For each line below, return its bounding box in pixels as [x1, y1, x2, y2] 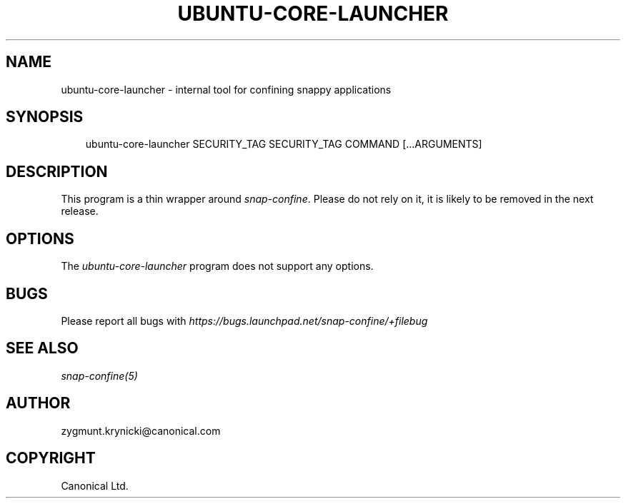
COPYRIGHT [6, 449, 96, 468]
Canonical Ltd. [61, 479, 129, 492]
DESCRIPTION [6, 162, 108, 181]
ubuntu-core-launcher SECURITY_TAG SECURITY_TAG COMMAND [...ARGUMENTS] [85, 138, 482, 151]
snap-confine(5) [61, 369, 138, 382]
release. [61, 205, 99, 218]
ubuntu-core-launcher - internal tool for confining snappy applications [61, 83, 392, 96]
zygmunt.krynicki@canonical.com [61, 424, 221, 437]
